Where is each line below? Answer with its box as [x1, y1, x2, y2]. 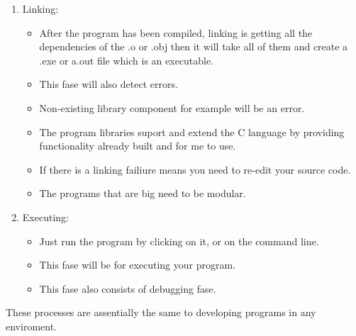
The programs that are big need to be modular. [39, 186, 246, 201]
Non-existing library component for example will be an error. [39, 100, 305, 115]
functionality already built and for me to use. [39, 138, 236, 153]
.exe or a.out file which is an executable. [39, 52, 214, 67]
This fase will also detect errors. [39, 77, 178, 91]
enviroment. [6, 318, 57, 333]
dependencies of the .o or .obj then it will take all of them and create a [39, 39, 348, 54]
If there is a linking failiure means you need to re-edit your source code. [39, 162, 351, 177]
